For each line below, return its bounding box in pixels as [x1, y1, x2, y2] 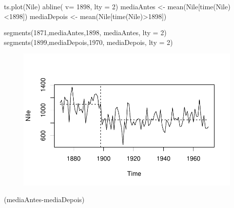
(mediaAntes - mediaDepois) [4, 194, 85, 204]
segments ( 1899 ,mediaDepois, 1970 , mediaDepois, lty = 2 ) [4, 37, 173, 47]
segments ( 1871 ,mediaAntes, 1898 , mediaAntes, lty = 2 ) [4, 27, 167, 38]
